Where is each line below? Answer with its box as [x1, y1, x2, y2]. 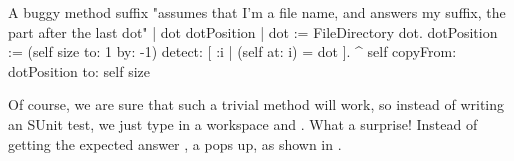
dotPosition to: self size [8, 60, 150, 81]
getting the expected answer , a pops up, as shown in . [8, 133, 342, 154]
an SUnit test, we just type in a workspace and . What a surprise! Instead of [8, 113, 478, 134]
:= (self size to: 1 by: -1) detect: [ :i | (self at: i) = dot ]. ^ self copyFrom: [8, 41, 457, 62]
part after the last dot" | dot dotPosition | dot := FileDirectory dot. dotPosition [8, 21, 498, 42]
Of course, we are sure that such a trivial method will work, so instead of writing [8, 94, 505, 115]
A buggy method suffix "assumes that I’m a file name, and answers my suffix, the [8, 2, 506, 22]
